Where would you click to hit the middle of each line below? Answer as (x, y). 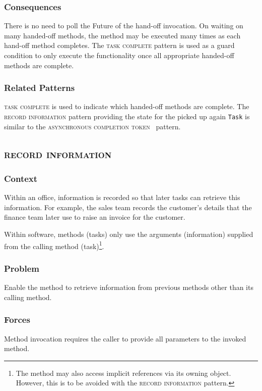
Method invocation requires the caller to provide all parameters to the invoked (125, 338)
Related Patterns (40, 88)
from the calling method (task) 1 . (54, 245)
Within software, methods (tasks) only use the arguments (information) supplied (129, 234)
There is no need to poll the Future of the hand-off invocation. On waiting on (124, 26)
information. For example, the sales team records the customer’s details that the (128, 207)
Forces (17, 320)
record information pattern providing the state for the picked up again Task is (127, 116)
